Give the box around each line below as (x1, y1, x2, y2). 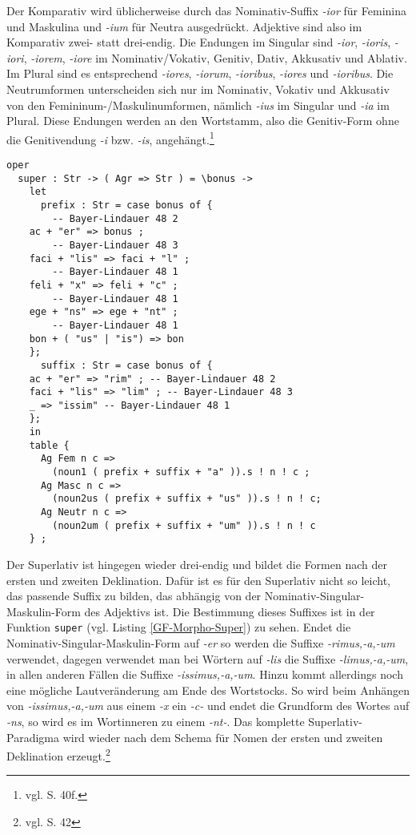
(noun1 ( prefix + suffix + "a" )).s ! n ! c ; (52, 466, 310, 478)
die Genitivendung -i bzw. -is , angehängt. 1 (6, 128, 214, 147)
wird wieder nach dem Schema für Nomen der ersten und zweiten (62, 728, 383, 745)
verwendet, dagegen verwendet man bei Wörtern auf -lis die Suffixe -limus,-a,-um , (6, 650, 409, 667)
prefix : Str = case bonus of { (40, 199, 213, 211)
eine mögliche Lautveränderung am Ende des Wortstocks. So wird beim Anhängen (6, 681, 410, 698)
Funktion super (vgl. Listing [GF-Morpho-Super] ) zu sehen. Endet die (6, 619, 351, 635)
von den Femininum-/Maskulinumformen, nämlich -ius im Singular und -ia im (6, 96, 390, 113)
